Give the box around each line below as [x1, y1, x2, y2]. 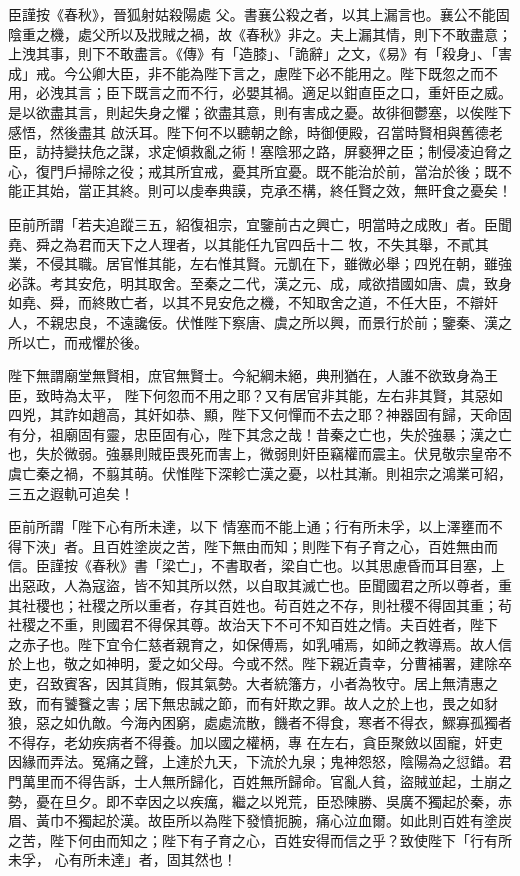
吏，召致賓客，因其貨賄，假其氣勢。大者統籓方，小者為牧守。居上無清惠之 [8, 673, 498, 693]
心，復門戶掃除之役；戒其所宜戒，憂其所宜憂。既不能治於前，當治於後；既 [8, 160, 498, 181]
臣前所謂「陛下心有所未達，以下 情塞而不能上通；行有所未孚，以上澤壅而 [8, 516, 489, 537]
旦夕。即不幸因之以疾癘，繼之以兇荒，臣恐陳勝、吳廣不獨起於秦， [63, 790, 498, 811]
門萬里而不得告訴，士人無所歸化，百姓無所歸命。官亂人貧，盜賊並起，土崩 [8, 770, 498, 791]
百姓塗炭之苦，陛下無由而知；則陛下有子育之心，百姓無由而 [105, 535, 498, 556]
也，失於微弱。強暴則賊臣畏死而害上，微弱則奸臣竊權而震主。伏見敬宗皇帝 [8, 443, 498, 464]
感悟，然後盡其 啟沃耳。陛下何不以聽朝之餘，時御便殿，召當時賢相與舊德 [8, 121, 489, 142]
